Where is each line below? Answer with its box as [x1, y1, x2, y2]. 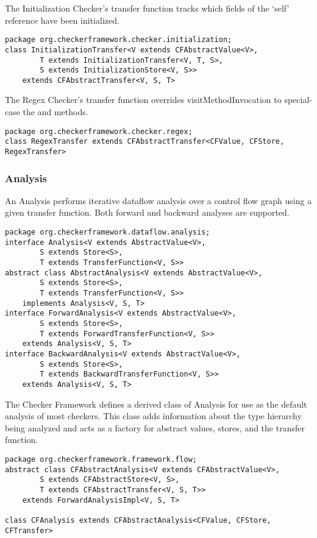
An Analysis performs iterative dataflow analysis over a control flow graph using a [5, 194, 312, 207]
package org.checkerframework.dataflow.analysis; [5, 228, 210, 237]
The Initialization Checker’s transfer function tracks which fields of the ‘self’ [5, 2, 290, 14]
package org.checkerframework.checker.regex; [5, 127, 193, 136]
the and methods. [23, 105, 88, 118]
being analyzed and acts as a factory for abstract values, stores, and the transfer [5, 421, 305, 434]
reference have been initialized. [5, 13, 119, 26]
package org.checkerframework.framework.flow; [5, 455, 197, 464]
